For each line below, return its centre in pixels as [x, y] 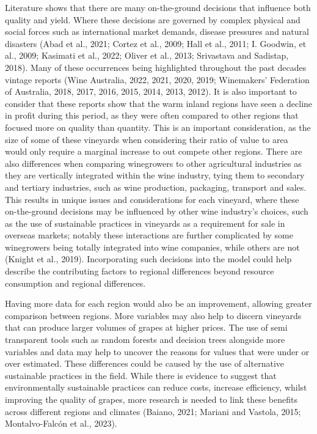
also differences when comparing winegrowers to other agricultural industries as [153, 163]
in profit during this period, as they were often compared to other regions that [152, 115]
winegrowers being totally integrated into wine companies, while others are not [152, 247]
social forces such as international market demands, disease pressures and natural [157, 31]
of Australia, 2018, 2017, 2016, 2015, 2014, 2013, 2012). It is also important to [151, 91]
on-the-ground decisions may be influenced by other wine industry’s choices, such [157, 211]
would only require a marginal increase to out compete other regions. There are [154, 151]
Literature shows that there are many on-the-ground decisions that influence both [158, 7]
